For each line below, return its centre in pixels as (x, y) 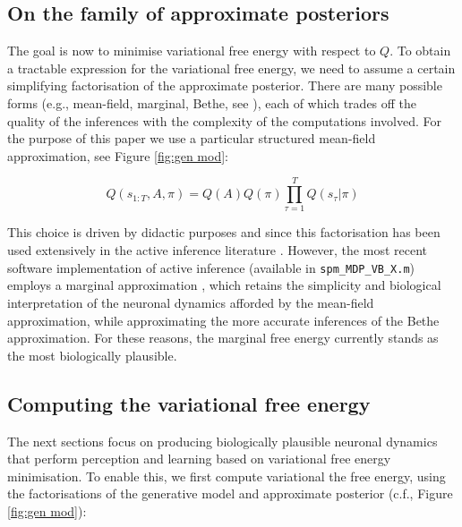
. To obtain (420, 51)
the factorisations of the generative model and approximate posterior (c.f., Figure (230, 493)
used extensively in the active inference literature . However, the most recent (217, 250)
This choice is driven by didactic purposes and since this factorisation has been (224, 232)
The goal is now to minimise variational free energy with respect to (192, 51)
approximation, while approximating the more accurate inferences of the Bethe (223, 320)
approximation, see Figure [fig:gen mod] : (118, 155)
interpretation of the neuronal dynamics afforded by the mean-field (191, 302)
